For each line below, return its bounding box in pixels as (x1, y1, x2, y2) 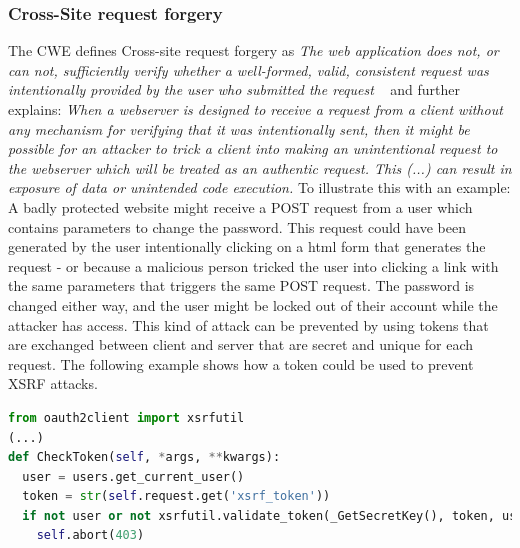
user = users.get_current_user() (22, 469, 245, 484)
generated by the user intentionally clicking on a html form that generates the (8, 236, 486, 257)
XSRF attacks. (8, 373, 98, 394)
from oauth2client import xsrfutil (8, 410, 245, 425)
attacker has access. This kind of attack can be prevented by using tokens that (8, 314, 489, 335)
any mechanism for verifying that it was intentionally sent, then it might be (8, 118, 470, 139)
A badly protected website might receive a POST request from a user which (8, 196, 473, 217)
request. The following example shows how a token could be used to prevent (8, 353, 474, 374)
